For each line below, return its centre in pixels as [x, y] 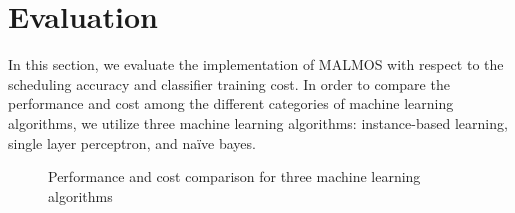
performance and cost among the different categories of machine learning [231, 103]
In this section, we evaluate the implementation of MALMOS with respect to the [256, 64]
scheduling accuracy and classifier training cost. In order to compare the [229, 83]
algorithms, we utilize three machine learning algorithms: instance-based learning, [258, 122]
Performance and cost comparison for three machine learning [234, 176]
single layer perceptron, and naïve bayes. [132, 142]
